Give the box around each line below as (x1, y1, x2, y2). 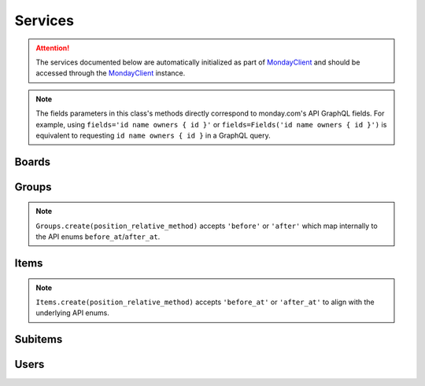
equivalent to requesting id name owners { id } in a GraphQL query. (35, 131, 271, 140)
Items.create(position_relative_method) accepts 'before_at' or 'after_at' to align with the (35, 297, 375, 307)
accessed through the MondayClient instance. (35, 68, 186, 78)
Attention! (35, 43, 70, 53)
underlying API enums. (35, 308, 109, 318)
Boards (14, 155, 51, 168)
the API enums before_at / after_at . (35, 232, 161, 241)
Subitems (14, 333, 63, 346)
